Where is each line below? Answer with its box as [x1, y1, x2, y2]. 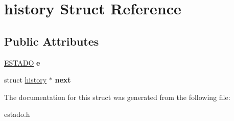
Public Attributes [4, 33, 99, 49]
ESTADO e [4, 57, 40, 68]
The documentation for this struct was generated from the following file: [4, 91, 230, 102]
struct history [4, 74, 47, 85]
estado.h [4, 109, 30, 119]
